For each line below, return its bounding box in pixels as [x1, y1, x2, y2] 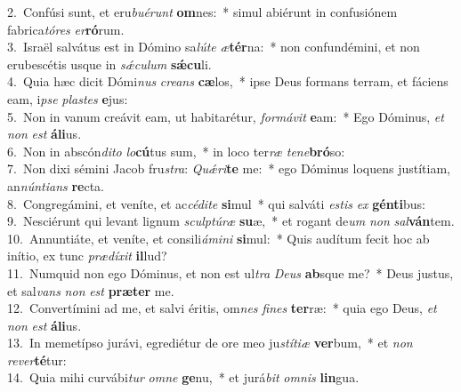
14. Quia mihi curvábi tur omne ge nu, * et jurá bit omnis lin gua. [7, 368, 360, 387]
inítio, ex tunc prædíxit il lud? [7, 246, 167, 265]
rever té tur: [7, 350, 67, 369]
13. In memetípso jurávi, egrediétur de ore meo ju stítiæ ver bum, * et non [7, 333, 413, 352]
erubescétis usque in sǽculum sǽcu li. [7, 54, 212, 73]
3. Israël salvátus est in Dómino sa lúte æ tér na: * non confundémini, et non [7, 37, 420, 56]
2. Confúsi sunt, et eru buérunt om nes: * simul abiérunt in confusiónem [7, 3, 398, 20]
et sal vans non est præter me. [7, 281, 174, 300]
